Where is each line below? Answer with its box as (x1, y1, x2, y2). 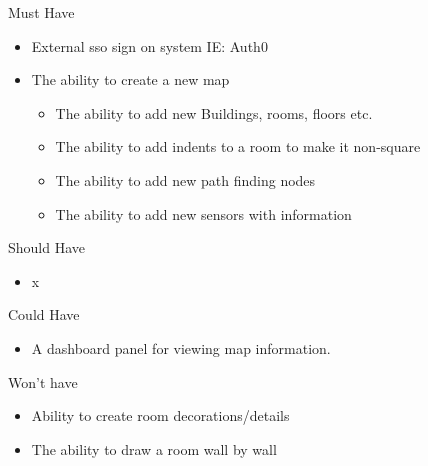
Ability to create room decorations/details (31, 405, 290, 426)
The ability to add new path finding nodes (55, 169, 316, 190)
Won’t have (8, 371, 78, 392)
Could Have (8, 304, 80, 325)
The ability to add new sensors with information (55, 203, 352, 224)
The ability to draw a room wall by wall (31, 438, 277, 459)
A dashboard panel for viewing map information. (31, 337, 331, 358)
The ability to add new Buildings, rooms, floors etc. (55, 102, 373, 123)
